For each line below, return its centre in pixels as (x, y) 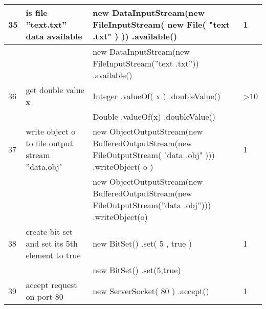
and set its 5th (52, 243)
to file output (49, 143)
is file (37, 13)
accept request (51, 285)
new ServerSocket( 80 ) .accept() (151, 291)
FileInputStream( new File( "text (161, 24)
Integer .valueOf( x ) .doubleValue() (157, 96)
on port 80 (45, 296)
